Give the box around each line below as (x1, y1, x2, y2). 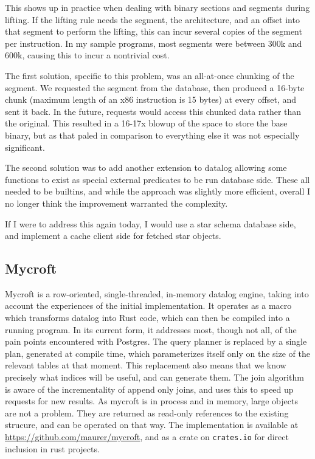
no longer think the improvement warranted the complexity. (5, 196, 228, 209)
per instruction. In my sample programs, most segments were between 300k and (5, 36, 302, 49)
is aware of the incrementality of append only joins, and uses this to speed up (5, 382, 294, 395)
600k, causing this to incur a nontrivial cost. (5, 49, 170, 61)
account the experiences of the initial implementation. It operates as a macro (5, 299, 292, 312)
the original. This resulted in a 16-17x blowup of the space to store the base (5, 117, 288, 129)
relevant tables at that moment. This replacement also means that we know (5, 359, 286, 371)
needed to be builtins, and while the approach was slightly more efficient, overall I (5, 185, 310, 198)
